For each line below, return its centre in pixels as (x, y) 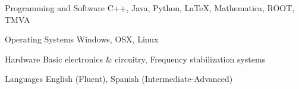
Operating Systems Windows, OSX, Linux (82, 39)
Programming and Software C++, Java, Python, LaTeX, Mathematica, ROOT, (150, 8)
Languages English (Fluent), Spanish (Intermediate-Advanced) (119, 79)
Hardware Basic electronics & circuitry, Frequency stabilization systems (135, 59)
